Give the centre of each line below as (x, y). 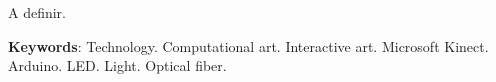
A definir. (37, 12)
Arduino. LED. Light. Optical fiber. (117, 65)
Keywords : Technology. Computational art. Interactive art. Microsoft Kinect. (248, 45)
